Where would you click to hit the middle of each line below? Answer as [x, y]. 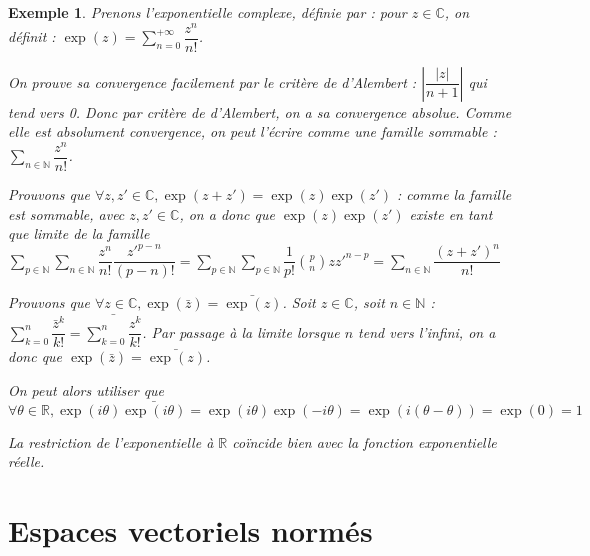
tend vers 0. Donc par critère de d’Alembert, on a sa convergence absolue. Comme [260, 111]
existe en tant [451, 213]
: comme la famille [454, 194]
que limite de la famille [79, 233]
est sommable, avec [66, 213]
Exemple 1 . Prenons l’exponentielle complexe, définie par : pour [207, 12]
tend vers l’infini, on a [427, 331]
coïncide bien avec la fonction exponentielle [364, 441]
